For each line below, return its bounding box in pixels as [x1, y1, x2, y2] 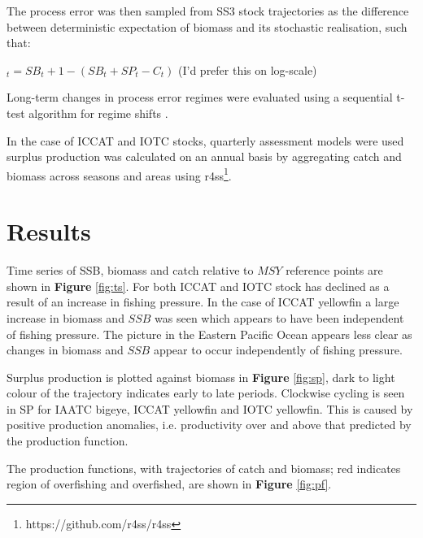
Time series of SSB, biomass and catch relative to [7, 262, 254, 279]
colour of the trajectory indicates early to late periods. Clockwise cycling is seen [7, 384, 405, 401]
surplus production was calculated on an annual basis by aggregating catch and [7, 148, 402, 165]
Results [7, 215, 91, 248]
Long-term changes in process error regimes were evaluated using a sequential [7, 89, 393, 106]
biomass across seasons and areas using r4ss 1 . [7, 164, 232, 184]
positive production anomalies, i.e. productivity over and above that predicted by [7, 416, 412, 433]
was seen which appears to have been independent [155, 309, 404, 326]
